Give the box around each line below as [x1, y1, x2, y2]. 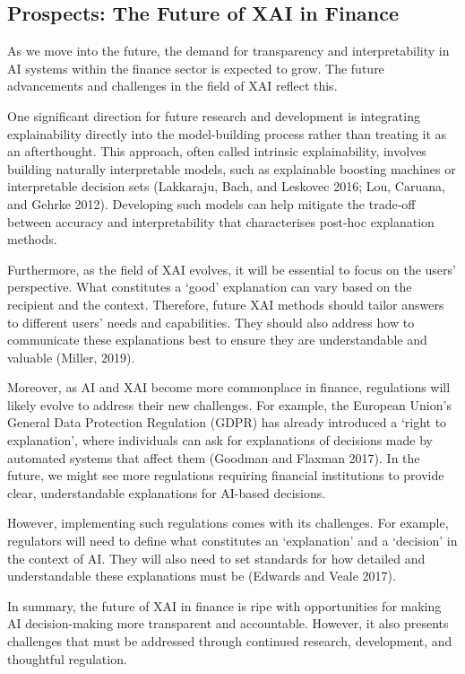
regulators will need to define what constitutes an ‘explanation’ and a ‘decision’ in [7, 531, 458, 550]
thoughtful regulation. [7, 649, 127, 668]
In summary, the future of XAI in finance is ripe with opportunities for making [7, 596, 442, 615]
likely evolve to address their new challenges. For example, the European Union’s [7, 395, 452, 414]
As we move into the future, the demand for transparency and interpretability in [7, 41, 450, 60]
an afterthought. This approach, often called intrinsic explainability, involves [7, 142, 426, 161]
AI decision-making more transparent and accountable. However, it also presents [7, 614, 449, 633]
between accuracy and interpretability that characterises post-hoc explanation [7, 212, 435, 231]
